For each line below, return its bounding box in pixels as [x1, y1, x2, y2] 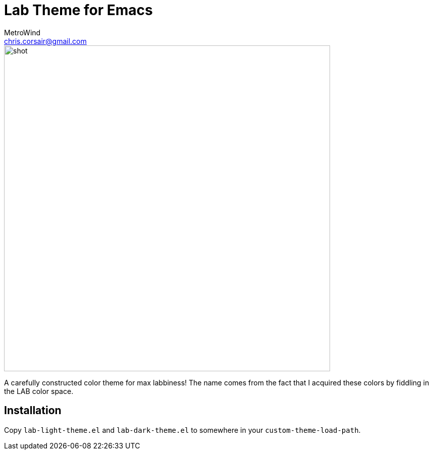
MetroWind [4, 28, 41, 37]
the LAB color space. [4, 386, 74, 395]
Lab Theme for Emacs [4, 2, 153, 19]
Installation [4, 404, 62, 417]
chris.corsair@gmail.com [4, 36, 87, 45]
